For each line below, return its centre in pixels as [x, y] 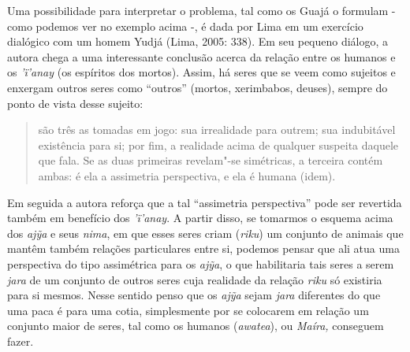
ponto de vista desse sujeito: [75, 103]
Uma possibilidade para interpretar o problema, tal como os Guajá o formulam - [201, 10]
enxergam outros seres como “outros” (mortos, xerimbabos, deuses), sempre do [198, 87]
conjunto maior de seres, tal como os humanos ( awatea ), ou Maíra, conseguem [196, 326]
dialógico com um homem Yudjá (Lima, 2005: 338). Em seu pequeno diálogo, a [198, 41]
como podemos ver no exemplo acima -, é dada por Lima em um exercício [185, 26]
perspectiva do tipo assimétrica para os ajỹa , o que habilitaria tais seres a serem [201, 263]
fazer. [20, 341]
